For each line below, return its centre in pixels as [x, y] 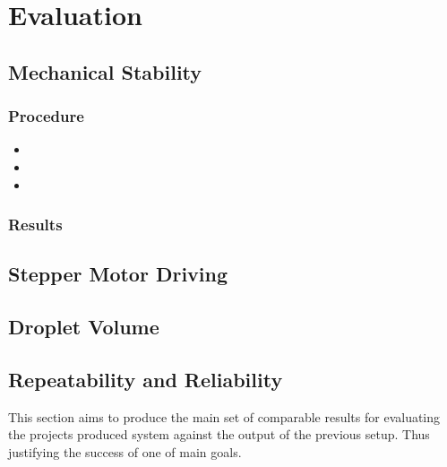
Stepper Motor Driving [118, 274]
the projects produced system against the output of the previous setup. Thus [219, 434]
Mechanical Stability [105, 71]
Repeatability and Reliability [146, 379]
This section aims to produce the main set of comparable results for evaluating [224, 416]
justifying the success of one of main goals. [125, 451]
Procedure [46, 116]
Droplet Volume [84, 327]
